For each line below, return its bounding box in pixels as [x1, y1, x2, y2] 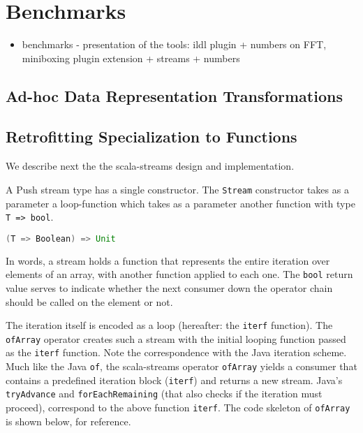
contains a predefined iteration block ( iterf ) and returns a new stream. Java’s [6, 372, 343, 387]
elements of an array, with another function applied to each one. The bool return [6, 267, 353, 281]
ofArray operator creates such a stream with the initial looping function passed [6, 331, 346, 346]
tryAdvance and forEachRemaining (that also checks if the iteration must [6, 386, 323, 401]
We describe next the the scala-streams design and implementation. [6, 159, 295, 173]
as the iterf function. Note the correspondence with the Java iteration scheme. [6, 345, 347, 360]
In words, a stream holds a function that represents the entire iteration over [6, 253, 330, 267]
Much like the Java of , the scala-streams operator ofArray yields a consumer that [6, 359, 357, 374]
